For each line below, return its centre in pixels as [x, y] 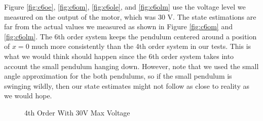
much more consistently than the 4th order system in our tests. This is [141, 46]
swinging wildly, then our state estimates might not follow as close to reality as [127, 85]
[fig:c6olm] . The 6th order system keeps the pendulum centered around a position [130, 36]
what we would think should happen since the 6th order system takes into [119, 56]
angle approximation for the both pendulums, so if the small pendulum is [118, 76]
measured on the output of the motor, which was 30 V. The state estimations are [130, 16]
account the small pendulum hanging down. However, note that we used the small [131, 66]
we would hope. [28, 96]
